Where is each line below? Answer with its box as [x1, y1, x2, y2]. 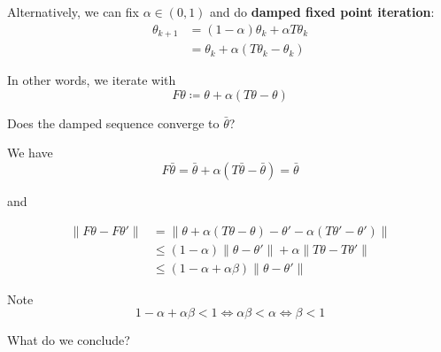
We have [7, 143, 53, 162]
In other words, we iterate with [7, 71, 176, 89]
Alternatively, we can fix [7, 3, 139, 20]
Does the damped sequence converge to [7, 113, 220, 132]
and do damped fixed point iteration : [210, 3, 435, 20]
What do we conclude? [7, 331, 130, 349]
